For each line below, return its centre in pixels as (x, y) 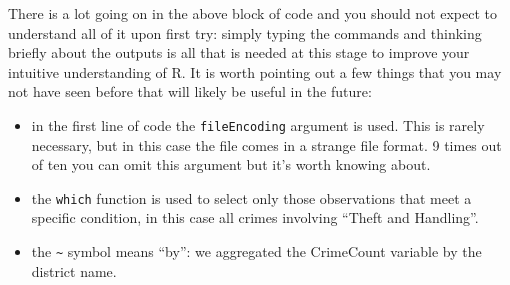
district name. (74, 270)
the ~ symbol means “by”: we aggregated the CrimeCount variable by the (256, 251)
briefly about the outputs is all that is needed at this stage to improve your (239, 52)
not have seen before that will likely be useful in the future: (190, 91)
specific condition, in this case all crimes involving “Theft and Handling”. (255, 217)
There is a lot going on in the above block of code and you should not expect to (253, 13)
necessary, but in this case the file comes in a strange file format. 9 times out (266, 144)
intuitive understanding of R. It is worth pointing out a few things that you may (255, 71)
